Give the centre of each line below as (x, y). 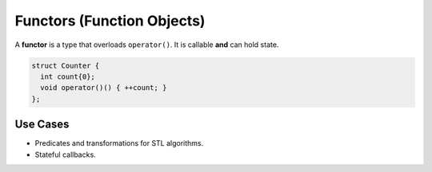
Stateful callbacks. (65, 154)
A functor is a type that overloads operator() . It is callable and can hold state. (147, 45)
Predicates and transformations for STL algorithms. (119, 143)
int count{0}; (68, 76)
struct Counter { (66, 65)
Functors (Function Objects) (110, 21)
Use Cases (42, 125)
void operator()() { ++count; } (104, 88)
